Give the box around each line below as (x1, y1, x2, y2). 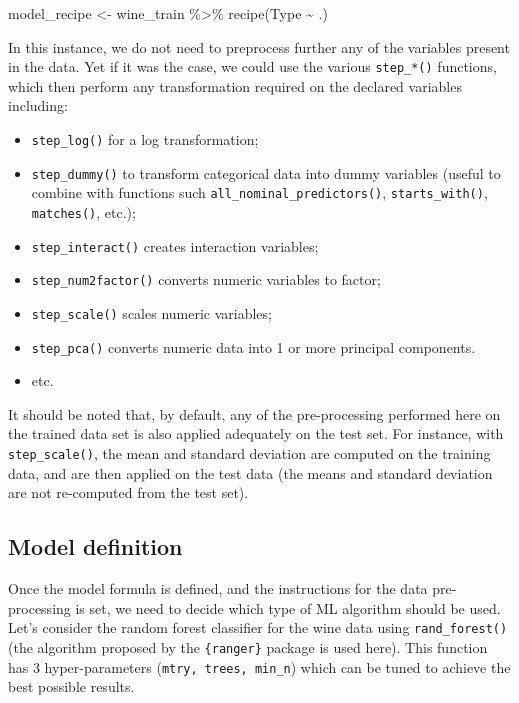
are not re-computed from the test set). (8, 482, 249, 503)
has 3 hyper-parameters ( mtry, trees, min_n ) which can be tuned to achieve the (8, 656, 511, 677)
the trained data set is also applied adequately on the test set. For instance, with (8, 423, 504, 444)
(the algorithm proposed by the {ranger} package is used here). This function (8, 636, 488, 657)
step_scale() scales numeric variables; (31, 302, 272, 323)
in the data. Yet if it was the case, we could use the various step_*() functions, (8, 56, 497, 77)
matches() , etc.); (31, 202, 136, 222)
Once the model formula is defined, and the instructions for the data (8, 578, 428, 599)
